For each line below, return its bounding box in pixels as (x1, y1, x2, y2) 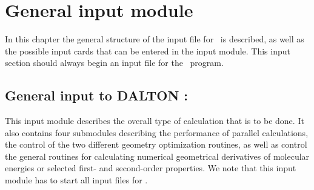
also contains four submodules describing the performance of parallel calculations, (5, 126, 309, 139)
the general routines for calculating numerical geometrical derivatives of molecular (5, 149, 310, 162)
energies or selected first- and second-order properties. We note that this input (5, 162, 296, 174)
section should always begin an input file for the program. (5, 56, 224, 69)
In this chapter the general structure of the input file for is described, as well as (5, 33, 304, 45)
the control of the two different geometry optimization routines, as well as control (5, 138, 307, 151)
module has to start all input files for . (5, 174, 148, 186)
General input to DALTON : (5, 86, 189, 105)
